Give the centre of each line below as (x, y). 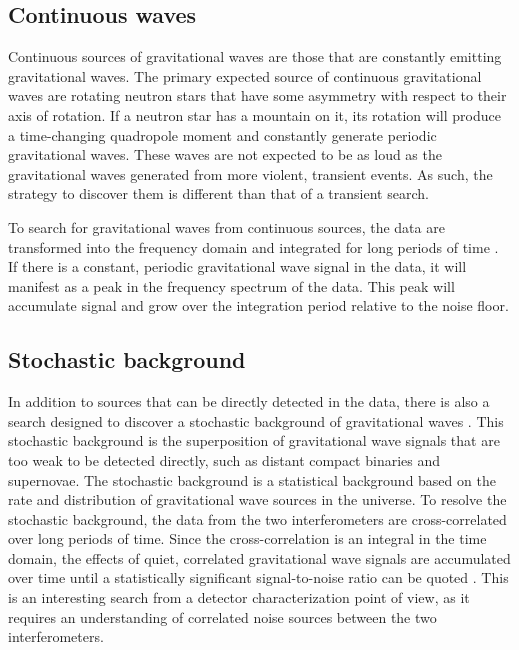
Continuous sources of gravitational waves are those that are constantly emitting (255, 56)
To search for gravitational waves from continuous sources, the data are (226, 226)
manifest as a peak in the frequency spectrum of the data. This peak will (231, 285)
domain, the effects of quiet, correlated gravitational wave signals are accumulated (259, 557)
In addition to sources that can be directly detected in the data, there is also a (249, 401)
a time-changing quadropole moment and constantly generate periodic (222, 134)
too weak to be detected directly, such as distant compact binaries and (224, 459)
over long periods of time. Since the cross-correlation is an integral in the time (247, 538)
